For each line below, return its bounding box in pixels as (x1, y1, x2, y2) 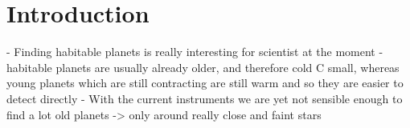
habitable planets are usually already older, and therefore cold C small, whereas (6, 58, 400, 75)
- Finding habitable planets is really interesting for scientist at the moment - (6, 43, 383, 60)
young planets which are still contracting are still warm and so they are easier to (6, 74, 404, 91)
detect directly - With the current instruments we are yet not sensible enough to (6, 90, 403, 106)
